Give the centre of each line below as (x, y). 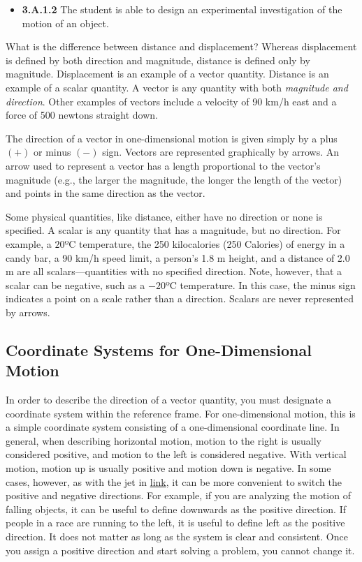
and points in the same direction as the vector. (106, 193)
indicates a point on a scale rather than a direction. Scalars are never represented (180, 298)
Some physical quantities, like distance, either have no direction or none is (164, 216)
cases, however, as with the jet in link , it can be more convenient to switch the (174, 481)
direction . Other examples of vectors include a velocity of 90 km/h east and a (171, 101)
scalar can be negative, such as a (75, 284)
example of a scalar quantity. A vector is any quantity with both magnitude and (177, 87)
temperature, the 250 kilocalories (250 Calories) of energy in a (212, 243)
